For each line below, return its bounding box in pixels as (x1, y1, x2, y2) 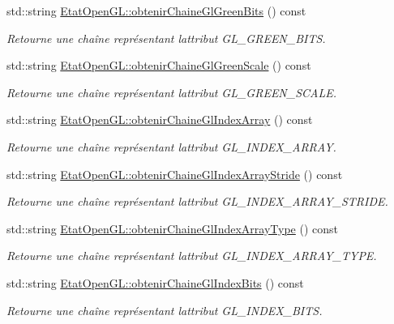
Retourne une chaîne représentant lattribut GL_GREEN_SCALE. (6, 83, 337, 100)
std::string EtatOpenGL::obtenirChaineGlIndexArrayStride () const (6, 165, 343, 182)
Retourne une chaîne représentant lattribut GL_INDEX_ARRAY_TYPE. (6, 247, 377, 264)
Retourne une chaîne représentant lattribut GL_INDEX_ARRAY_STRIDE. (6, 193, 388, 210)
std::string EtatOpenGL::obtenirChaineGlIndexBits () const (6, 274, 304, 291)
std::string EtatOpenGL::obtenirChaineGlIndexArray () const (6, 111, 313, 128)
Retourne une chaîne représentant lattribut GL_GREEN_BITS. (6, 29, 326, 46)
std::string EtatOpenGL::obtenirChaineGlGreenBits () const (6, 2, 306, 19)
